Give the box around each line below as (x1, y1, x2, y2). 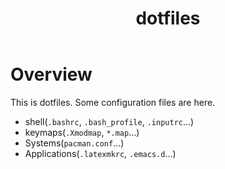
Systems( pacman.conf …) (24, 137, 125, 149)
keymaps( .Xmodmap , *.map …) (24, 126, 140, 138)
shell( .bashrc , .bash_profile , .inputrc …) (24, 115, 195, 127)
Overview (10, 63, 93, 86)
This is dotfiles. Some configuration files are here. (10, 96, 216, 108)
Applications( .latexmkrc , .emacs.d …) (24, 147, 177, 159)
